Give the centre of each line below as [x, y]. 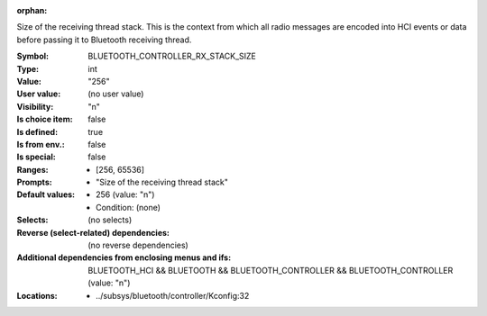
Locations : [37, 295]
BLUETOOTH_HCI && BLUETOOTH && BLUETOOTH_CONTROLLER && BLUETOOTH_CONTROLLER [271, 270]
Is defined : [37, 131]
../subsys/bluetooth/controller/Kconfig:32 [173, 295]
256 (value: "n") [125, 194]
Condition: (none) [129, 207]
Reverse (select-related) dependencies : [93, 232]
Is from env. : [41, 144]
